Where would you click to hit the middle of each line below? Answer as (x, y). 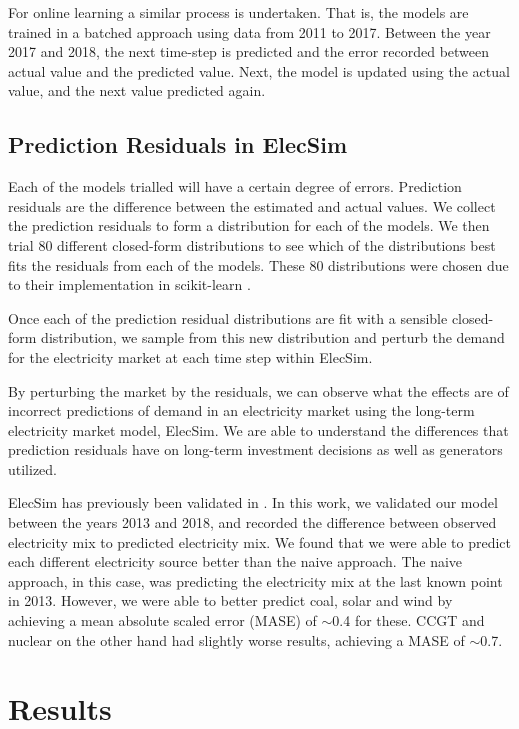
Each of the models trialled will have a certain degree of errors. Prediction (235, 186)
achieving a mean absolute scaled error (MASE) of (162, 620)
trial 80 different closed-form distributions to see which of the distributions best (252, 244)
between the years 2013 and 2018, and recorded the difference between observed (252, 522)
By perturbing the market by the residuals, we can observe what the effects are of (258, 390)
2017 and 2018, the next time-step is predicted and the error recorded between (249, 51)
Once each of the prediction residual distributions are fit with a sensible (228, 317)
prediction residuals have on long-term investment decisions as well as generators (255, 449)
